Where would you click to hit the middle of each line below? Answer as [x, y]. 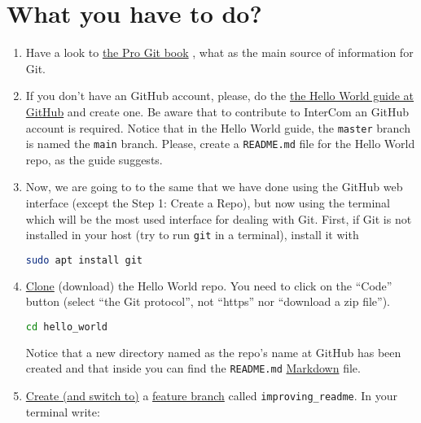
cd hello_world [67, 327]
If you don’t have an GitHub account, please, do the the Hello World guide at [220, 96]
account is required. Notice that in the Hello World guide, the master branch [218, 127]
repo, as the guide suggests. [94, 159]
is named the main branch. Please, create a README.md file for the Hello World [220, 144]
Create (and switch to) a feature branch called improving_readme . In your [212, 396]
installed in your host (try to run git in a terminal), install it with [192, 235]
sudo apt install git [84, 260]
